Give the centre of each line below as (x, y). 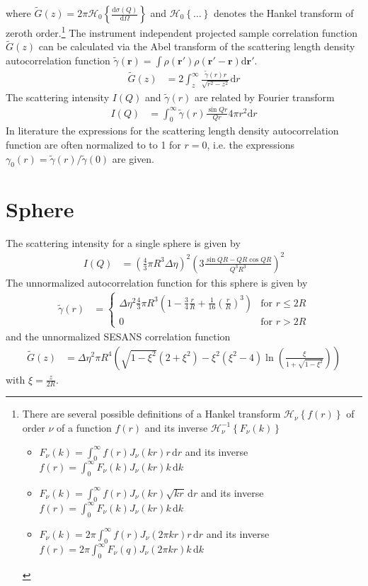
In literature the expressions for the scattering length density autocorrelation (172, 131)
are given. (133, 158)
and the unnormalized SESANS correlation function (118, 336)
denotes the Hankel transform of (284, 13)
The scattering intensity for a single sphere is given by (123, 242)
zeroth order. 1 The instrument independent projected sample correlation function (182, 31)
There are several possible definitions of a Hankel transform (151, 414)
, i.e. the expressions (251, 145)
